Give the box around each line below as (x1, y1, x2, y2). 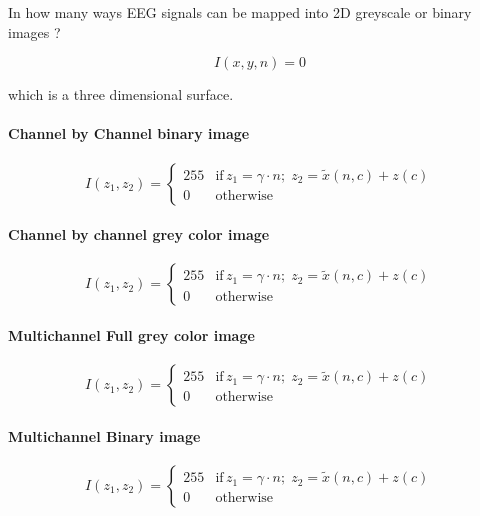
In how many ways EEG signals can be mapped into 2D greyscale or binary (8, 2, 472, 22)
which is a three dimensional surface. (8, 84, 234, 105)
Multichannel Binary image (8, 425, 201, 446)
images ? (8, 21, 61, 42)
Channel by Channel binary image (8, 123, 250, 144)
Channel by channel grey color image (8, 224, 270, 245)
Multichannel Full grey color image (8, 324, 255, 345)
